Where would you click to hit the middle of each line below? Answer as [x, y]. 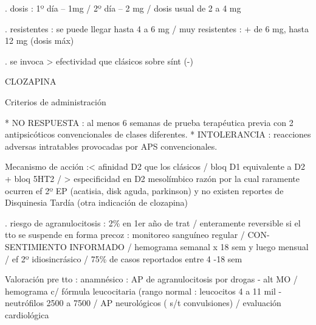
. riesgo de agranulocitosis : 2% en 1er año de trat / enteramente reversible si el [153, 222]
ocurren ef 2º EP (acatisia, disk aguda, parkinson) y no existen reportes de [144, 190]
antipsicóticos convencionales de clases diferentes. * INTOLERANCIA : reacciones [158, 134]
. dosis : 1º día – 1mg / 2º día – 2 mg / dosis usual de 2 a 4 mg [123, 8]
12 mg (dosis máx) [39, 40]
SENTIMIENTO [36, 246]
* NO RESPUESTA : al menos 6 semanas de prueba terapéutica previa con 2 [149, 122]
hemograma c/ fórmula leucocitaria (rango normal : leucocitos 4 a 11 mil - [143, 291]
